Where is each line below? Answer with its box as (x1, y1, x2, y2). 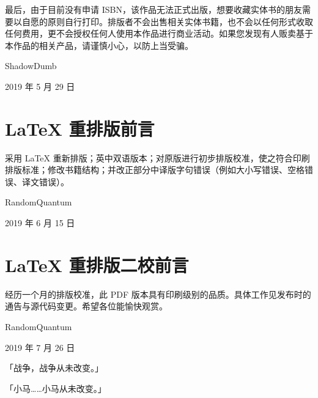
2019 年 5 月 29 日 (5, 79, 75, 92)
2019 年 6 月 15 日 (5, 216, 75, 229)
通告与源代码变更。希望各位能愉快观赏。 (5, 300, 168, 312)
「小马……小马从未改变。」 (5, 381, 106, 394)
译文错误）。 (21, 175, 69, 188)
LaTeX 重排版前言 (5, 116, 155, 141)
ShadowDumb (5, 59, 57, 72)
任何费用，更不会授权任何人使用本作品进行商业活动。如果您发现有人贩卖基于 (5, 27, 313, 40)
